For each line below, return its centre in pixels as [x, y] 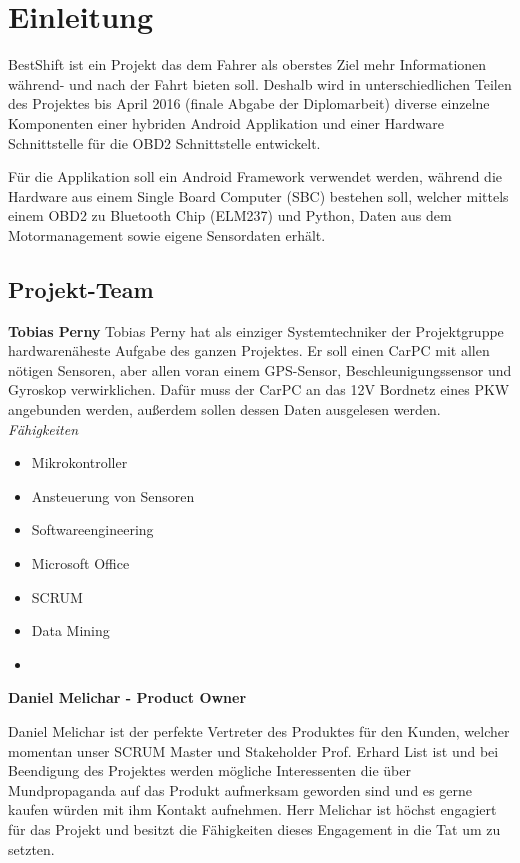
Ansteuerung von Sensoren [113, 495]
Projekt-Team [81, 288]
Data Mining [70, 630]
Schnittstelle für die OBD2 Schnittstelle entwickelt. [164, 142]
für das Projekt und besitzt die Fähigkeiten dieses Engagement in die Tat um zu [254, 828]
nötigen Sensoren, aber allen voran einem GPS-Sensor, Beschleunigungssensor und [260, 369]
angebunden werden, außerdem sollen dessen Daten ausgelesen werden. [224, 409]
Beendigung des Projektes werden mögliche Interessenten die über [209, 770]
